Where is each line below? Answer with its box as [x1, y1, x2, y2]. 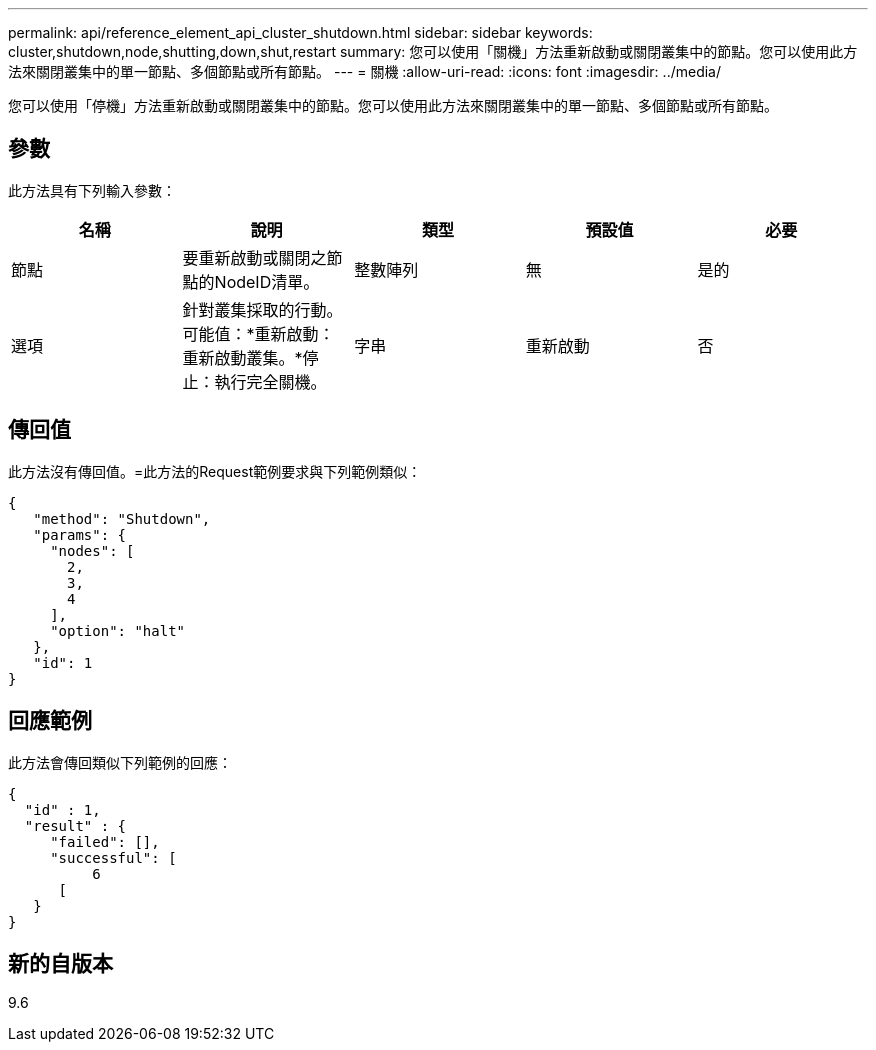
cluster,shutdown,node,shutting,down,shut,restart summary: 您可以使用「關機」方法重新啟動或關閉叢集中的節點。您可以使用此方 [8, 43, 858, 60]
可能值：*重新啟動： [182, 323, 335, 344]
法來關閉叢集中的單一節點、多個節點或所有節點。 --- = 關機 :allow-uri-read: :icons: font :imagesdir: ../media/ [8, 63, 722, 80]
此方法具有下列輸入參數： [8, 181, 176, 199]
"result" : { [24, 817, 127, 834]
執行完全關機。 [214, 371, 327, 392]
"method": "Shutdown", [33, 510, 211, 527]
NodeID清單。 [214, 271, 320, 292]
